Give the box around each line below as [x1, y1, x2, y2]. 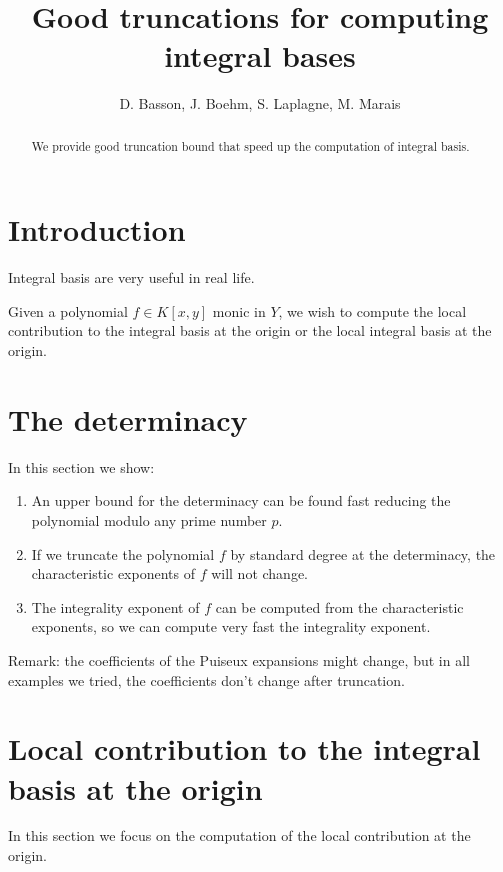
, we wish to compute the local [278, 300, 467, 321]
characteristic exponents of [31, 563, 195, 584]
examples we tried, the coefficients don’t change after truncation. [8, 669, 405, 690]
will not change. [211, 563, 309, 584]
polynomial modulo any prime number [31, 509, 267, 530]
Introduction [8, 209, 186, 250]
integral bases [164, 35, 356, 76]
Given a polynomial [8, 300, 128, 321]
